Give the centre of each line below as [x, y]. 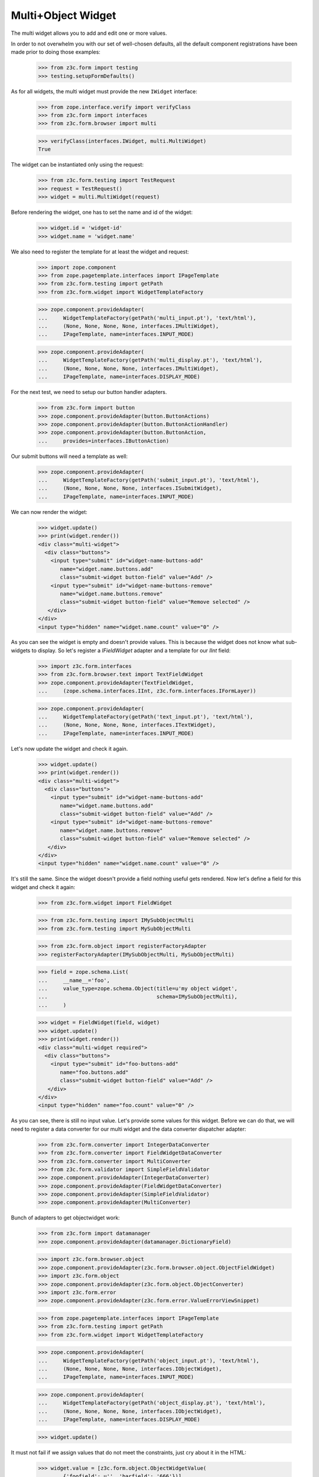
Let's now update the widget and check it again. [69, 749]
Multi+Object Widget [64, 15]
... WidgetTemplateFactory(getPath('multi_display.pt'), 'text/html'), [150, 360]
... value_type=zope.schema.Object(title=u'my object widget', [138, 989]
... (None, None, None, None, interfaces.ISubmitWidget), [130, 488]
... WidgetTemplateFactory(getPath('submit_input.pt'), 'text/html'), [149, 480]
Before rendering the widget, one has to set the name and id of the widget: [102, 212]
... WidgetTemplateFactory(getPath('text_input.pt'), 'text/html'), [146, 717]
